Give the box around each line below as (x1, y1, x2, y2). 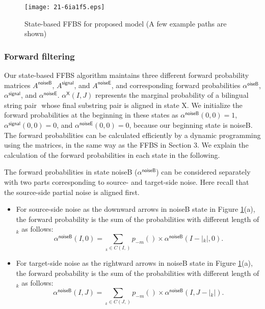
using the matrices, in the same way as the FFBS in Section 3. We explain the (4, 139, 249, 150)
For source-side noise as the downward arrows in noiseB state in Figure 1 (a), (16, 204, 255, 214)
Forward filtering (4, 49, 75, 62)
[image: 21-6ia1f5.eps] (24, 4, 105, 11)
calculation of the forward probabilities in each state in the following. (4, 149, 220, 160)
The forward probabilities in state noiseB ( (4, 166, 138, 177)
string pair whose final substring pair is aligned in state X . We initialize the (4, 99, 243, 110)
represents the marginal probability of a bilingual (95, 90, 249, 100)
